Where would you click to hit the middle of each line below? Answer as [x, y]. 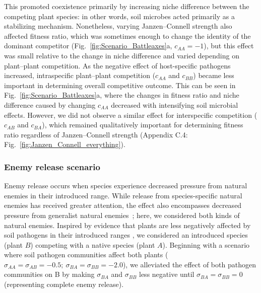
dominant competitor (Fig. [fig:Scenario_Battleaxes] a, [88, 46]
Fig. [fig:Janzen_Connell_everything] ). [65, 144]
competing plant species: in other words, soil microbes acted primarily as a [119, 16]
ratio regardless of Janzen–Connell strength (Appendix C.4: [96, 134]
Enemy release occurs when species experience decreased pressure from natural [126, 186]
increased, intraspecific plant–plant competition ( [80, 75]
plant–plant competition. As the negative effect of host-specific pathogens [117, 65]
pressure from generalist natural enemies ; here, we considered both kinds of [122, 215]
